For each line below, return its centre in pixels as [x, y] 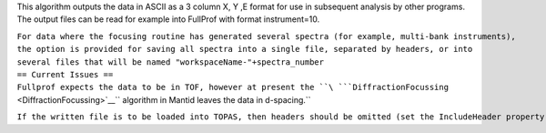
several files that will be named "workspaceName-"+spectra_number [171, 62]
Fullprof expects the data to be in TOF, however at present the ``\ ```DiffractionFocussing [233, 87]
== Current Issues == [65, 74]
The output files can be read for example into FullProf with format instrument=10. [168, 19]
